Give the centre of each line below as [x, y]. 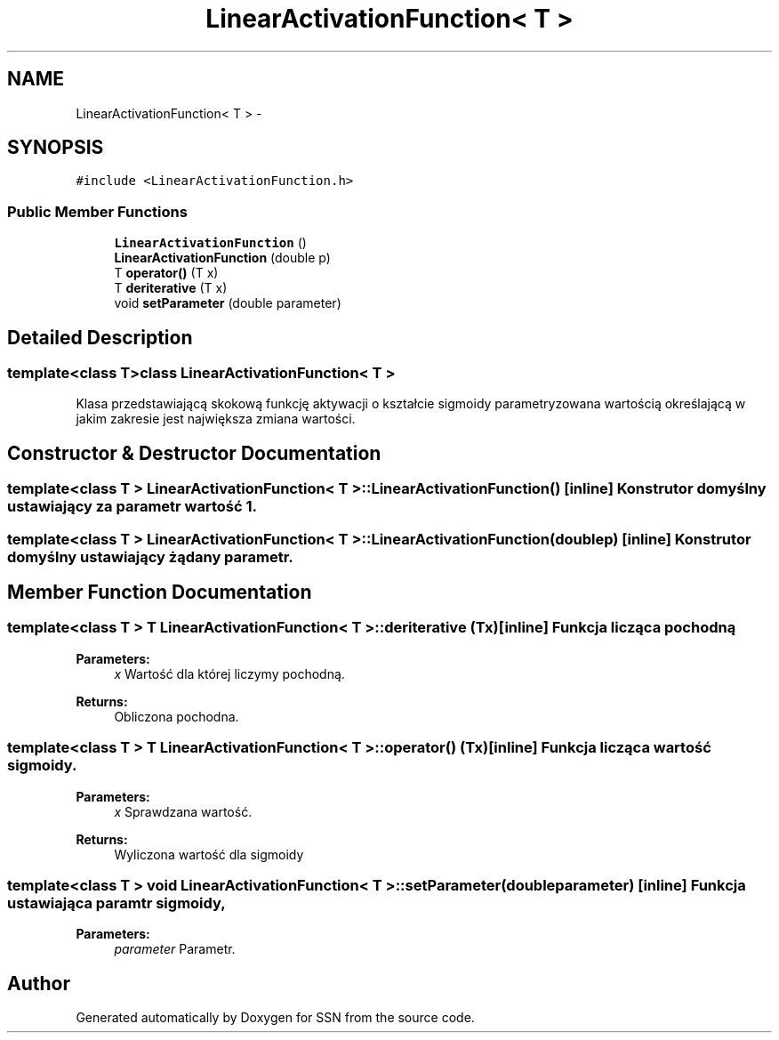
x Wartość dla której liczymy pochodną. [229, 673]
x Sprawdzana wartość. [183, 811]
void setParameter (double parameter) [228, 303]
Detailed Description [100, 337]
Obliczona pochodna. [177, 716]
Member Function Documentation [160, 593]
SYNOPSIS [56, 148]
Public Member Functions [97, 211]
